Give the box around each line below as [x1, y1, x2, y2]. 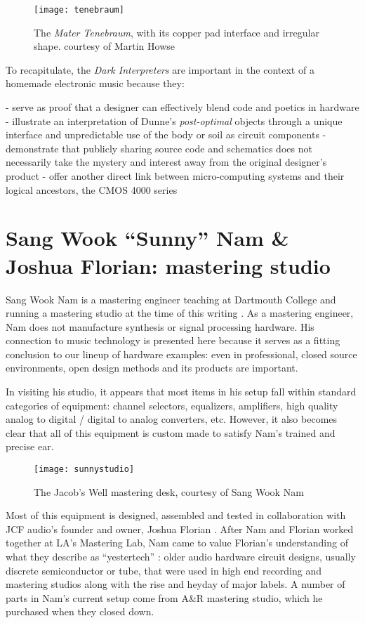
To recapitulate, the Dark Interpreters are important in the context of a [6, 62, 314, 77]
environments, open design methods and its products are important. [6, 360, 298, 375]
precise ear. [6, 439, 54, 454]
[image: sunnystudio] [34, 464, 135, 475]
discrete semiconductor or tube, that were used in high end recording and [6, 563, 322, 577]
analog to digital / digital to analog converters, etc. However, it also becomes [6, 412, 338, 426]
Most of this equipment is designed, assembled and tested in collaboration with [6, 508, 346, 523]
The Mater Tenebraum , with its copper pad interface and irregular [34, 25, 319, 39]
